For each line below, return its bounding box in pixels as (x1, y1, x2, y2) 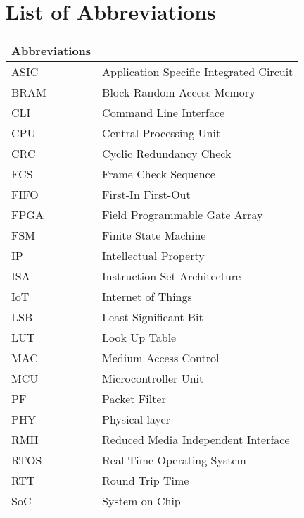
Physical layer (102, 411, 170, 428)
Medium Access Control (102, 350, 220, 366)
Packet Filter (102, 390, 166, 407)
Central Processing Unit (102, 125, 221, 142)
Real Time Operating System (102, 452, 246, 469)
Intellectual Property (102, 247, 205, 264)
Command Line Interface (102, 104, 225, 121)
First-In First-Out (102, 186, 191, 203)
